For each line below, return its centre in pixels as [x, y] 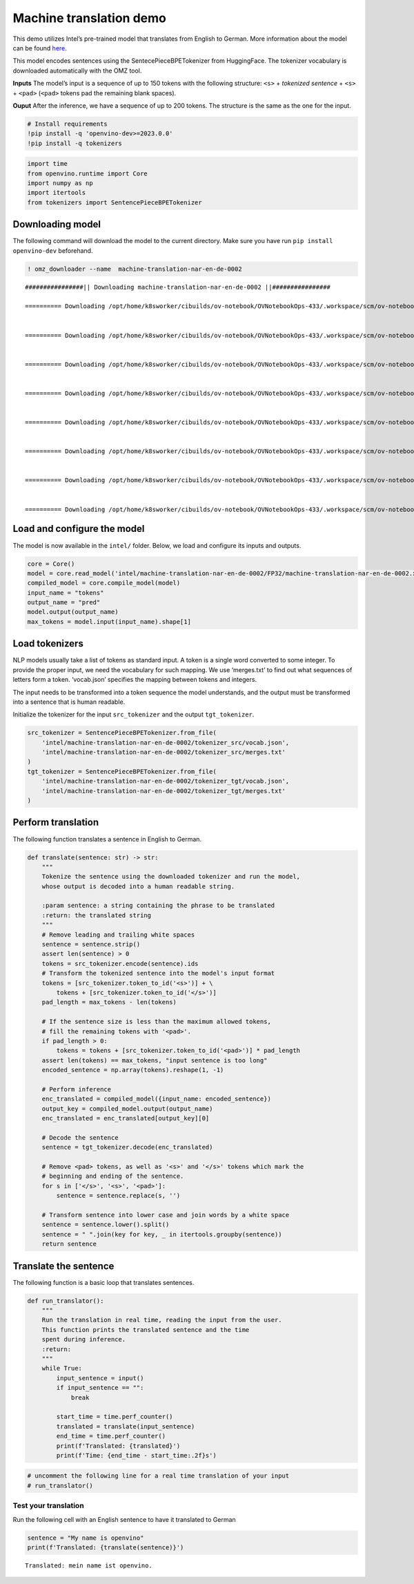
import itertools [57, 193]
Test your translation [48, 1506]
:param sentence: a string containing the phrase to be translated [158, 906]
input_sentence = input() [100, 1378]
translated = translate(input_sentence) [126, 1426]
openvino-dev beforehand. [53, 250]
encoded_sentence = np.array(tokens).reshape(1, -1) [133, 1070]
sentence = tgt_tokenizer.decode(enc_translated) [127, 1147]
